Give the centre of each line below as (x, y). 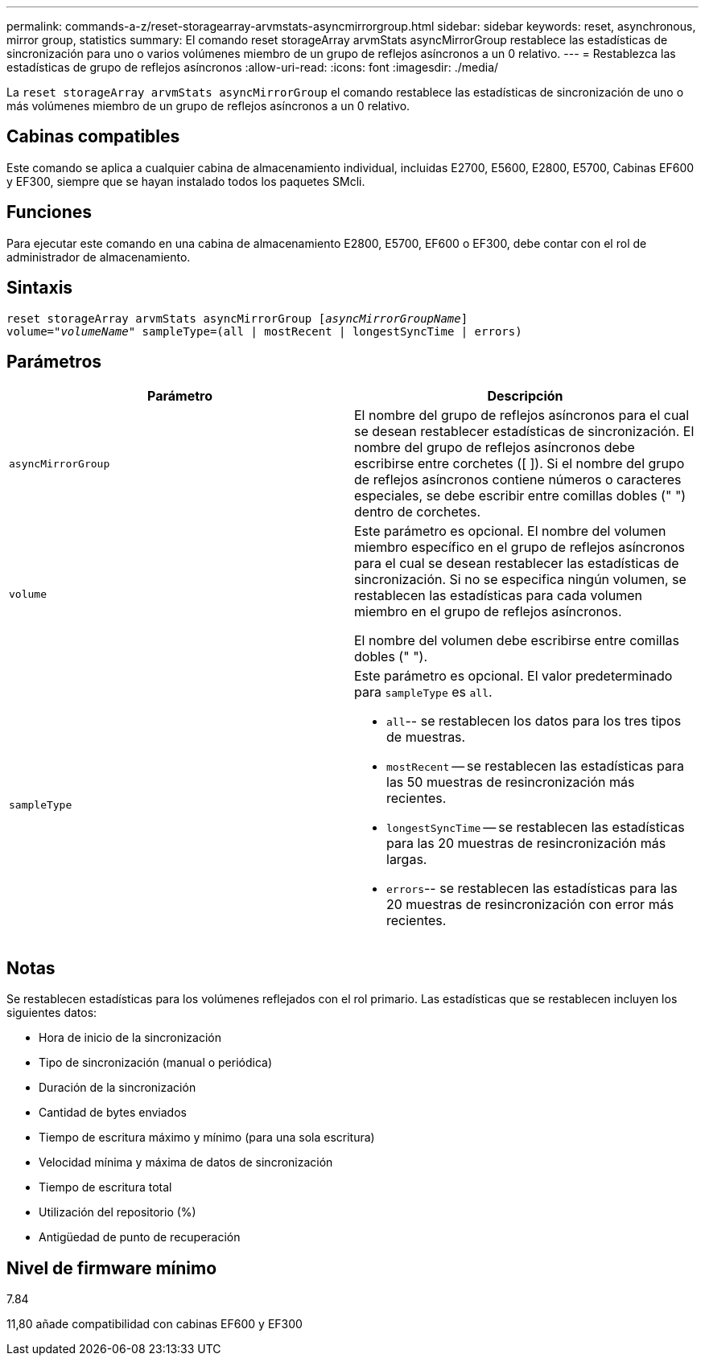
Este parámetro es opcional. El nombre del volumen (510, 531)
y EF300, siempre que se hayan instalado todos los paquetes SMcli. (186, 181)
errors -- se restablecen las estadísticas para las (532, 889)
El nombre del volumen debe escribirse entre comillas (517, 641)
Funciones (49, 212)
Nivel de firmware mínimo (112, 1268)
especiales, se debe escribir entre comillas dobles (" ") (520, 496)
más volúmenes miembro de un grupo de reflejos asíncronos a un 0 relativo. (208, 106)
